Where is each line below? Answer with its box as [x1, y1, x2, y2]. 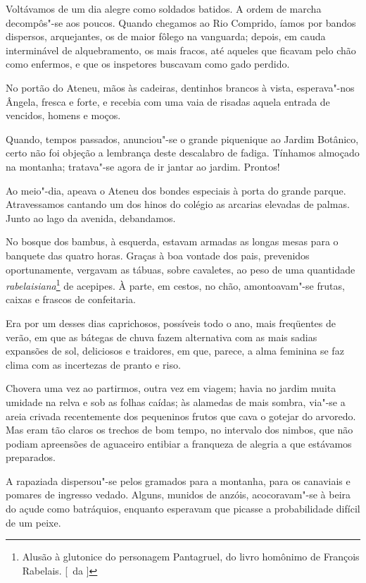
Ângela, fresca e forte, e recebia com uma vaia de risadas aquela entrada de [6, 94, 330, 109]
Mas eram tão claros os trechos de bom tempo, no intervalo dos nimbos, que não [6, 422, 353, 437]
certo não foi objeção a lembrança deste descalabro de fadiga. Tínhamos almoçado [6, 145, 360, 160]
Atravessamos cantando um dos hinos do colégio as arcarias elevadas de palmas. [6, 197, 350, 211]
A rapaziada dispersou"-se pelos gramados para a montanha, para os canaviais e [6, 473, 351, 488]
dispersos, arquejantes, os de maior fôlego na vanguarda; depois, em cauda [6, 29, 326, 44]
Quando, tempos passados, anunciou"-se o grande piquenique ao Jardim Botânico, [6, 131, 359, 146]
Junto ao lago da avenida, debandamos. [6, 210, 176, 225]
